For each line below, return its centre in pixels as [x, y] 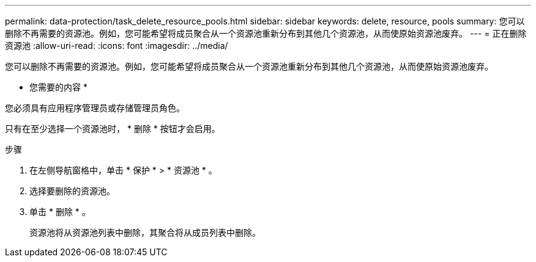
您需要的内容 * [58, 87]
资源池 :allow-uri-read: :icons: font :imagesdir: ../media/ [117, 45]
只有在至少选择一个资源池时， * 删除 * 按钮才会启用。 [113, 129]
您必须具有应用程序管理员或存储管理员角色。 [95, 108]
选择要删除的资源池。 [72, 191]
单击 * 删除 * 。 [60, 212]
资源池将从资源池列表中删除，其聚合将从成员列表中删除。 [145, 232]
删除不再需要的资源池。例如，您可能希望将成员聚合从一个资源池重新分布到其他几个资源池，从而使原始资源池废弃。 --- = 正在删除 [266, 33]
